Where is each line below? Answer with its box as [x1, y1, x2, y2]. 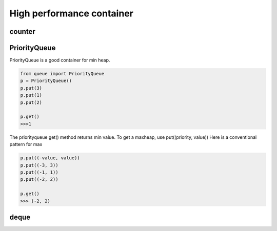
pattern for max [9, 141, 43, 148]
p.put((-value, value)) [20, 155, 81, 161]
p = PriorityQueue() [20, 78, 72, 84]
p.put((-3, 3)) [20, 162, 58, 168]
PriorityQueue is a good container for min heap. [9, 57, 110, 64]
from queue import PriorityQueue [20, 71, 105, 77]
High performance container [9, 8, 133, 19]
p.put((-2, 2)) [20, 177, 58, 182]
